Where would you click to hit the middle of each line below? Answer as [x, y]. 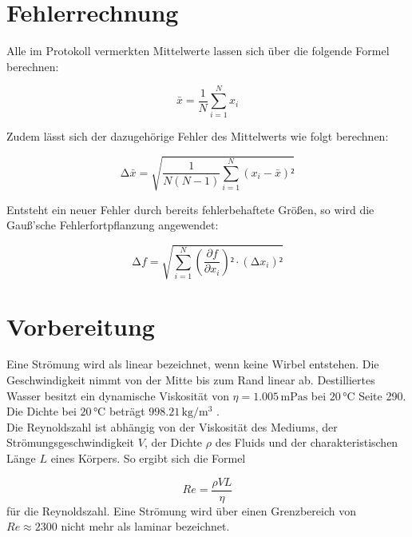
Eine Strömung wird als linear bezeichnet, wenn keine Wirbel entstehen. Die [193, 364]
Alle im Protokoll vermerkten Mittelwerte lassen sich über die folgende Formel [198, 51]
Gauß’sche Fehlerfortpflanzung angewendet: [113, 225]
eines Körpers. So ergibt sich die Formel [148, 458]
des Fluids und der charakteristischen [307, 442]
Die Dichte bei [42, 411]
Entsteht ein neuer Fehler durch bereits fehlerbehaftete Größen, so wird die [190, 209]
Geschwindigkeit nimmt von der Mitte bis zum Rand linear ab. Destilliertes [191, 380]
